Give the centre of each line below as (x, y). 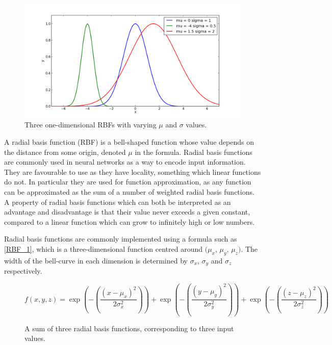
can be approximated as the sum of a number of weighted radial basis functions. (129, 191)
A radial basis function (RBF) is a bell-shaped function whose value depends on (129, 141)
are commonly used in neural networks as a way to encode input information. (125, 162)
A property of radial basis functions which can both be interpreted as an (118, 202)
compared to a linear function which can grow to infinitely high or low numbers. (130, 221)
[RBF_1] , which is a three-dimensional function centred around (104, 248)
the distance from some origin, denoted (65, 152)
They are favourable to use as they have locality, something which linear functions (133, 171)
